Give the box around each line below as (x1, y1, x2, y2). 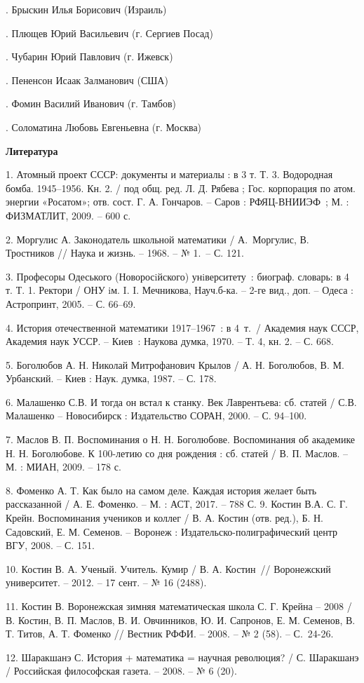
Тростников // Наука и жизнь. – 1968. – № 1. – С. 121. (6, 245, 244, 260)
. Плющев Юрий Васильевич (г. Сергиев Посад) (6, 25, 213, 40)
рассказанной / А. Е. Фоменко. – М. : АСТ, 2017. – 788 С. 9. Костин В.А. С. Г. (6, 496, 348, 511)
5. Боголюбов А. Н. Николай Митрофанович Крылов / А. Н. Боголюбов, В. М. (6, 357, 344, 372)
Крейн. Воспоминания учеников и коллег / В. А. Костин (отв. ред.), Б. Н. (6, 510, 323, 525)
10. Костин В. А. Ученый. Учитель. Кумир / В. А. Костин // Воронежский (6, 561, 331, 576)
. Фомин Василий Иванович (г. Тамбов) (6, 96, 176, 111)
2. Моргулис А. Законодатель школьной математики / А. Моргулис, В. (6, 231, 309, 246)
